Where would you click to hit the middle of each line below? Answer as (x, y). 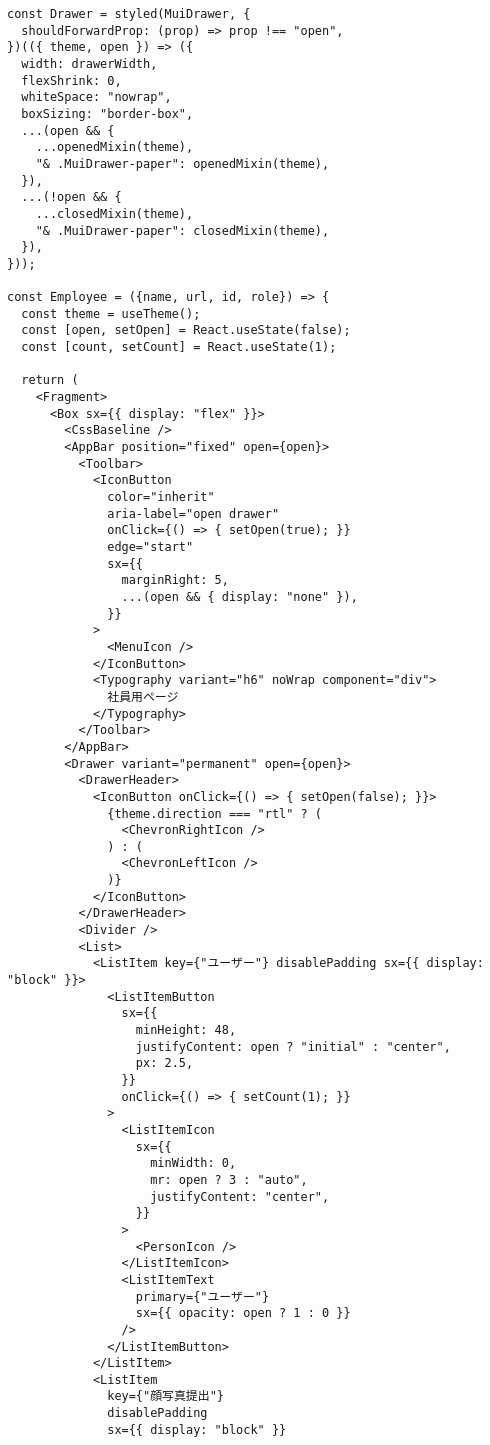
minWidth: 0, (193, 1163)
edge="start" (150, 547)
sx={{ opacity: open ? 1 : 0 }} (243, 1313)
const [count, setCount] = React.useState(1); (179, 347)
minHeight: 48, (186, 1030)
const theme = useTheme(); (111, 313)
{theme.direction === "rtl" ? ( (214, 813)
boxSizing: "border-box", (107, 113)
